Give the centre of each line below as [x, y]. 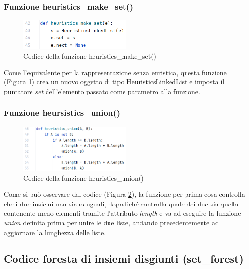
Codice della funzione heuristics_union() [84, 178]
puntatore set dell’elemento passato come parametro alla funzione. [102, 91]
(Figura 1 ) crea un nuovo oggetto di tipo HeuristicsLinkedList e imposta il [114, 82]
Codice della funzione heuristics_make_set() [90, 56]
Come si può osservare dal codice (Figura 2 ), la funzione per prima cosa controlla [124, 194]
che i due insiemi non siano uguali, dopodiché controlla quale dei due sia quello [121, 203]
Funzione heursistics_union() [62, 113]
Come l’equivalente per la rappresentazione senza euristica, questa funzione [115, 72]
